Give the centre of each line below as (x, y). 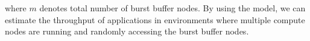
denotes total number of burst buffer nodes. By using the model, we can (172, 8)
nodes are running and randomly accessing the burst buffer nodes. (127, 31)
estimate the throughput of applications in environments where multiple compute (155, 19)
